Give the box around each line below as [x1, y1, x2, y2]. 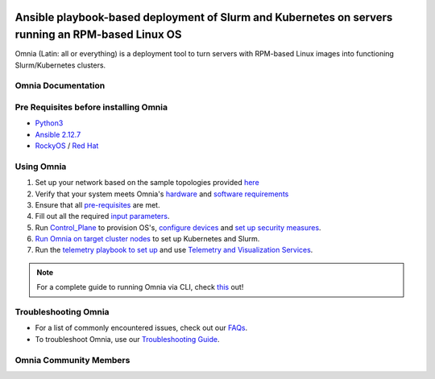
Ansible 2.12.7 [35, 130, 81, 139]
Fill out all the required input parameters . [35, 212, 170, 221]
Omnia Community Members [14, 354, 130, 365]
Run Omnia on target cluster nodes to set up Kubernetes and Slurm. [35, 234, 260, 244]
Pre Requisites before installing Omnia [14, 101, 168, 113]
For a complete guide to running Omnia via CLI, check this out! [36, 282, 244, 292]
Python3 [35, 118, 64, 128]
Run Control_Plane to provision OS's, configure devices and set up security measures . [35, 222, 321, 233]
